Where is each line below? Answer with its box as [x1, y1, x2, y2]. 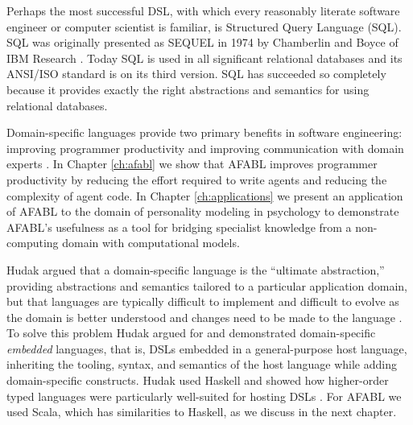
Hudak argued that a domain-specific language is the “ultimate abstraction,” [6, 261, 385, 278]
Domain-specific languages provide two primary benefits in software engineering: [6, 124, 403, 141]
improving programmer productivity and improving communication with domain [6, 139, 404, 156]
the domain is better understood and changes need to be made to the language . [6, 308, 403, 325]
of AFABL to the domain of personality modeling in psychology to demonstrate [6, 203, 399, 220]
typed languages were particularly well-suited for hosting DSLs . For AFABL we [6, 387, 402, 404]
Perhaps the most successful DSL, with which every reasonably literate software [6, 2, 400, 19]
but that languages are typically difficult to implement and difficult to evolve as [6, 293, 399, 310]
